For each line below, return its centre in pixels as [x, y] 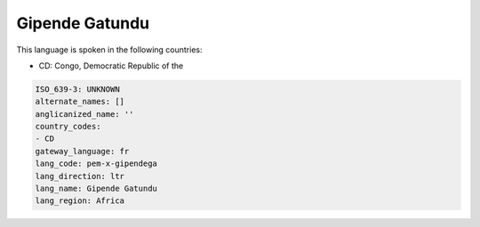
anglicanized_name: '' [84, 114]
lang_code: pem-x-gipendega [96, 164]
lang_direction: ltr [80, 176]
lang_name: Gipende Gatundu [96, 189]
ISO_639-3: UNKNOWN [77, 89]
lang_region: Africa [80, 201]
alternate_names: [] [80, 102]
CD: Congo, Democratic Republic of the [111, 66]
